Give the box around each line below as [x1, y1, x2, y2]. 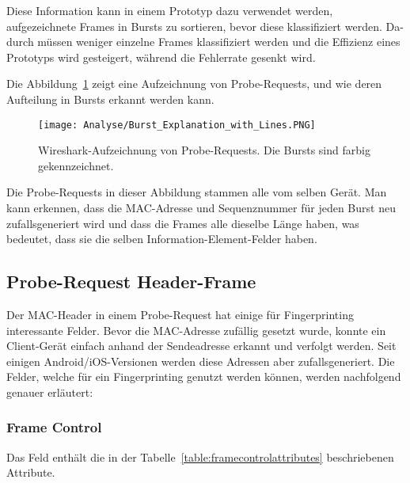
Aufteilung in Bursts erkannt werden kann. [6, 90, 214, 107]
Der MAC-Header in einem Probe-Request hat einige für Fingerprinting [6, 306, 354, 322]
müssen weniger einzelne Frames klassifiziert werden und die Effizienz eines [37, 33, 401, 50]
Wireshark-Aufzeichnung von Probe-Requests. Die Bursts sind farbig [38, 142, 370, 158]
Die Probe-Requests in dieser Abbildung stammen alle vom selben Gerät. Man [6, 184, 387, 200]
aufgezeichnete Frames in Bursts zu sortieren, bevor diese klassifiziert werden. [6, 17, 382, 34]
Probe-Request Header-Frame [6, 269, 256, 294]
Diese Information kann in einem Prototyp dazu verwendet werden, [6, 2, 333, 18]
